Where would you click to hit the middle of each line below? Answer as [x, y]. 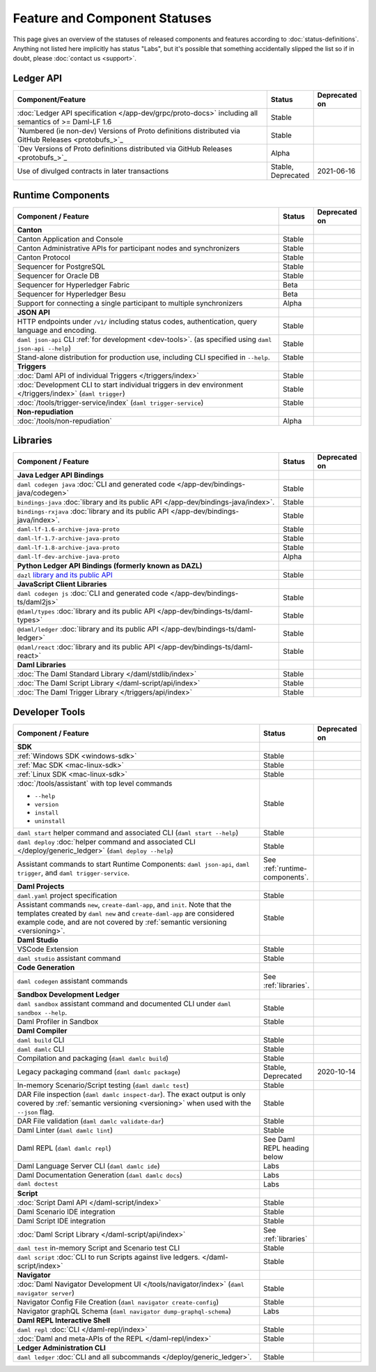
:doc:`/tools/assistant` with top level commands [95, 783]
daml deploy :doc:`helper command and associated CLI [106, 842]
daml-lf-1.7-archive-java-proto [68, 538]
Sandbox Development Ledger [68, 994]
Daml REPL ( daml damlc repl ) [64, 1148]
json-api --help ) [44, 348]
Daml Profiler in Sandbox [58, 1021]
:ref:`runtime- [285, 868]
